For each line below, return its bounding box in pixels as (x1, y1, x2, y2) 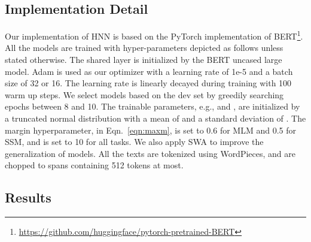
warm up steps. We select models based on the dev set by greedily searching (5, 88, 284, 101)
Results (5, 188, 51, 207)
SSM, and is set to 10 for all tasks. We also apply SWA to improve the (5, 135, 264, 148)
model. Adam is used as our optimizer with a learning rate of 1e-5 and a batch (5, 65, 293, 77)
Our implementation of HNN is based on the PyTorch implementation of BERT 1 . (5, 28, 303, 42)
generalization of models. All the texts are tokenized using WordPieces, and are (5, 147, 295, 159)
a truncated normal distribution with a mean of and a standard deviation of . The (5, 112, 306, 125)
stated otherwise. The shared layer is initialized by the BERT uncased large (5, 53, 282, 66)
